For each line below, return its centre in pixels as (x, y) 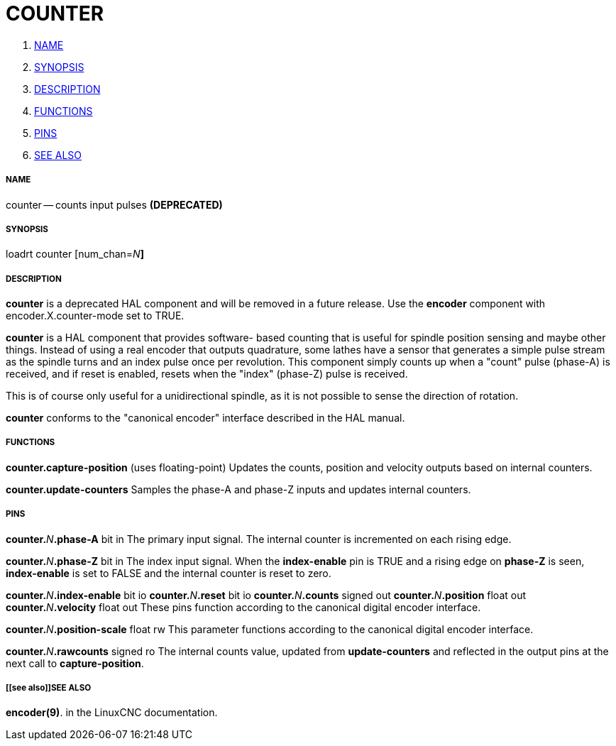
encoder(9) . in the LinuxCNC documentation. (112, 713)
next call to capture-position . (75, 663)
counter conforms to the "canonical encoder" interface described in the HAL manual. (205, 418)
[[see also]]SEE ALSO (49, 688)
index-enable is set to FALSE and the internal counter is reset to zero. (169, 573)
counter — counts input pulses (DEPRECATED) (114, 204)
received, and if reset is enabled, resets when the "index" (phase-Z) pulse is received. (207, 374)
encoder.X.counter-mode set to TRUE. (95, 316)
